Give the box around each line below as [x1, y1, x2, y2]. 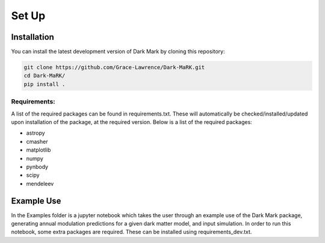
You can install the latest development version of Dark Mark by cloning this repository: [11, 48, 225, 55]
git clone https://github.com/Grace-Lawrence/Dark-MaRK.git [23, 64, 205, 71]
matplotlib [26, 146, 51, 153]
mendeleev [26, 180, 54, 187]
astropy [26, 129, 45, 137]
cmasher [26, 138, 48, 145]
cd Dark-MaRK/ [23, 72, 66, 79]
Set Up [11, 9, 46, 22]
